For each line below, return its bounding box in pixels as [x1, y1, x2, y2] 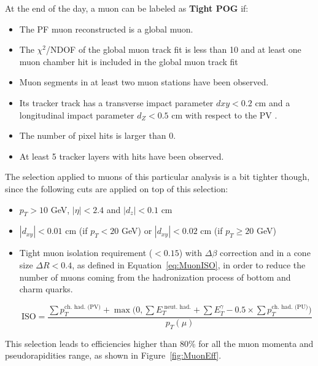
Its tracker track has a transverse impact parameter [19, 96, 214, 109]
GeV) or [122, 224, 152, 237]
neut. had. [164, 303, 192, 310]
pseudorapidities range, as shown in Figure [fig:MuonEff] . [5, 349, 222, 362]
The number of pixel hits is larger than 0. [19, 129, 176, 142]
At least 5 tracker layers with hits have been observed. [19, 149, 224, 162]
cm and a [255, 96, 290, 109]
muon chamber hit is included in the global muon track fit [19, 55, 238, 68]
